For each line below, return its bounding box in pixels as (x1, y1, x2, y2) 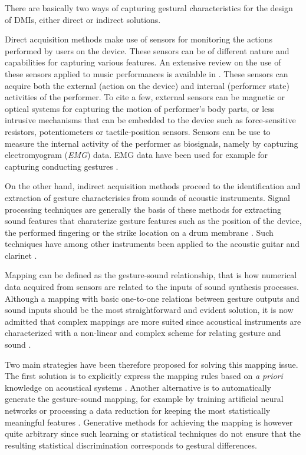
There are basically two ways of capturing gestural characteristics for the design (5, 2, 293, 14)
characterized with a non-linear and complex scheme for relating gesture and (5, 327, 281, 339)
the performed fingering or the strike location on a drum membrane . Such (5, 226, 274, 238)
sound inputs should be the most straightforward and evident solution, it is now (5, 304, 294, 316)
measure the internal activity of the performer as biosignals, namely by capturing (5, 137, 298, 149)
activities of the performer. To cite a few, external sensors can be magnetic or (5, 91, 285, 103)
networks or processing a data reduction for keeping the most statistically (5, 404, 271, 416)
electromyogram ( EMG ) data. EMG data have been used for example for (5, 149, 268, 161)
